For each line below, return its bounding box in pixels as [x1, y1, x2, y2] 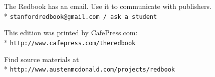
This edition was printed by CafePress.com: [4, 27, 138, 38]
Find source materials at [4, 54, 79, 64]
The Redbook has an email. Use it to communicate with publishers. [4, 1, 211, 11]
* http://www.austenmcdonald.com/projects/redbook [4, 64, 175, 74]
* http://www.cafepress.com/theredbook [4, 37, 136, 47]
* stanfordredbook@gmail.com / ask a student [4, 10, 157, 21]
